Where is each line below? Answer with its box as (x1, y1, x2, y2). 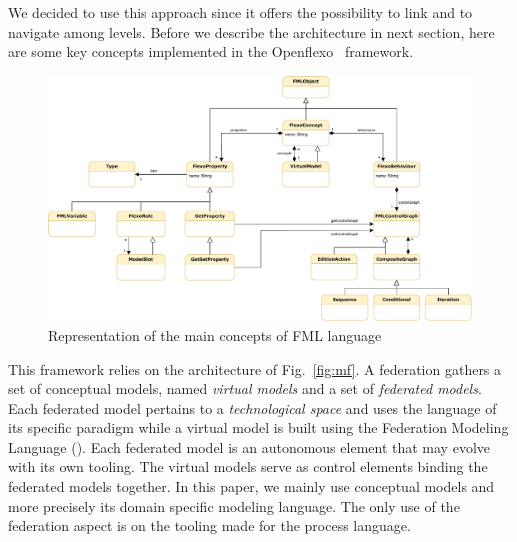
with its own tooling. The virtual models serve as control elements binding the (8, 456, 488, 477)
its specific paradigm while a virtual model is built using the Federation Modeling (8, 417, 509, 438)
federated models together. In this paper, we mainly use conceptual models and (8, 476, 495, 497)
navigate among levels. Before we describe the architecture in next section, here (8, 21, 495, 42)
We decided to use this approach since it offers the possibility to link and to (8, 2, 473, 22)
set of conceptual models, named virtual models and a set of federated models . (8, 378, 482, 399)
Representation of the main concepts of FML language (48, 324, 382, 345)
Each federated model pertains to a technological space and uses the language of (8, 397, 497, 418)
